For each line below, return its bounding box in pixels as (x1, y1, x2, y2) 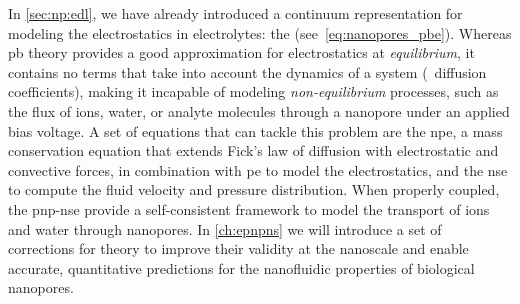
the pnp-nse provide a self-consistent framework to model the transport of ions (8, 198, 490, 219)
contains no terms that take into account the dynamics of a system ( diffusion (8, 61, 487, 82)
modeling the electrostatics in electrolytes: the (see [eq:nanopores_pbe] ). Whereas (8, 22, 512, 43)
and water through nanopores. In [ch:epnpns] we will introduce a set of (8, 218, 442, 239)
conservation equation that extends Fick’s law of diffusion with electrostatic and (8, 140, 499, 161)
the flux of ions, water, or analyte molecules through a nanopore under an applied (8, 100, 510, 121)
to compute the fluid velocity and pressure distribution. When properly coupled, (8, 179, 500, 200)
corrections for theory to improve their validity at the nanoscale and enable (8, 238, 469, 259)
